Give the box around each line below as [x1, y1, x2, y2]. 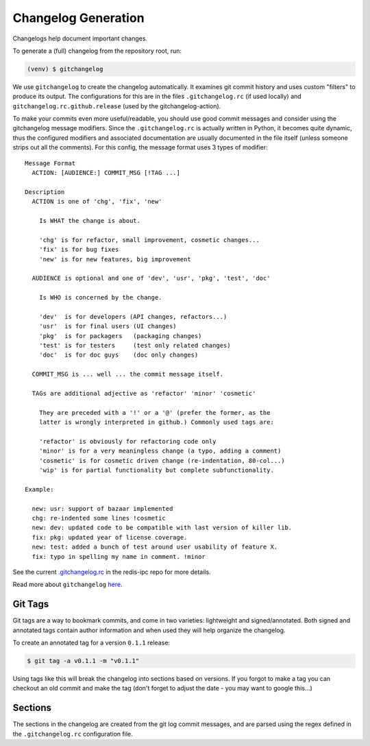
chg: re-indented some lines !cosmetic [32, 514, 166, 522]
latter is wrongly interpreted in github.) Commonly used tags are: [38, 418, 274, 426]
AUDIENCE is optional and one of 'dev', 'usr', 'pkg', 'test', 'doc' [32, 274, 271, 282]
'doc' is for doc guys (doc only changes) [38, 351, 199, 359]
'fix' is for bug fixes [38, 245, 119, 254]
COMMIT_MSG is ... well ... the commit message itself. [32, 370, 224, 378]
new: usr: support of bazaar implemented [32, 505, 173, 512]
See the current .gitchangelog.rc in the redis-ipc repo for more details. [12, 568, 212, 576]
